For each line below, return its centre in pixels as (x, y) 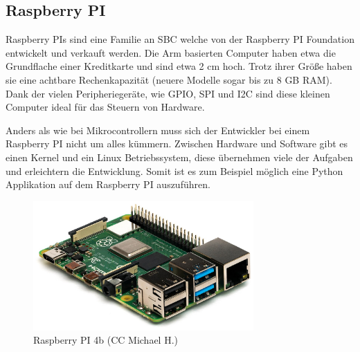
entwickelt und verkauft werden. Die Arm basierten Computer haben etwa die (171, 52)
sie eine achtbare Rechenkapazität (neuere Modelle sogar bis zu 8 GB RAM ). (169, 79)
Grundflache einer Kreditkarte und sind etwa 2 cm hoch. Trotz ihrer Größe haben (179, 66)
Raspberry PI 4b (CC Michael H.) (106, 340)
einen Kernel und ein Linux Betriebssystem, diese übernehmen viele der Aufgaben (179, 157)
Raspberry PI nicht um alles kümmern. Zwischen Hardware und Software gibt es (177, 143)
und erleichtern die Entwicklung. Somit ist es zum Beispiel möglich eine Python (174, 170)
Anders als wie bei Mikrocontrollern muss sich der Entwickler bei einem (158, 130)
